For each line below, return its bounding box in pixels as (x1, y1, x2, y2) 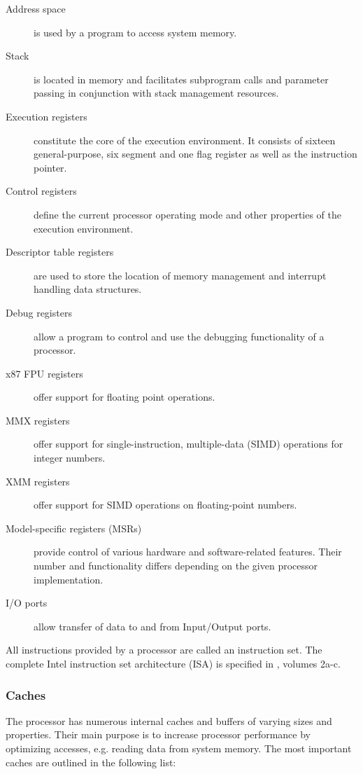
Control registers (6, 184, 77, 198)
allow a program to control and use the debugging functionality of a (34, 329, 325, 343)
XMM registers (6, 474, 70, 488)
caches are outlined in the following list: (6, 754, 176, 769)
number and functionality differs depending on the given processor (34, 558, 318, 573)
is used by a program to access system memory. (34, 25, 237, 39)
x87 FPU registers (6, 366, 83, 380)
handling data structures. (34, 282, 142, 296)
